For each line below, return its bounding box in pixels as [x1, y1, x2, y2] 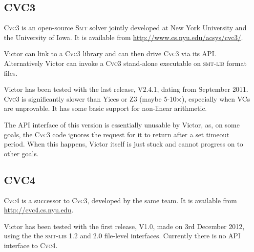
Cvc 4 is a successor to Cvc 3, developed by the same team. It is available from [4, 195, 237, 205]
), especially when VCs [182, 93, 250, 104]
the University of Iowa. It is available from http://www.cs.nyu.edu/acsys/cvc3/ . [4, 32, 243, 42]
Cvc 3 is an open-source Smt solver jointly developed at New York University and [4, 22, 247, 33]
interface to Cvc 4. [4, 240, 58, 250]
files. [4, 67, 18, 78]
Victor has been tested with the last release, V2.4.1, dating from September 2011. [4, 84, 248, 94]
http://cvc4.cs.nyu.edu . [4, 205, 74, 215]
